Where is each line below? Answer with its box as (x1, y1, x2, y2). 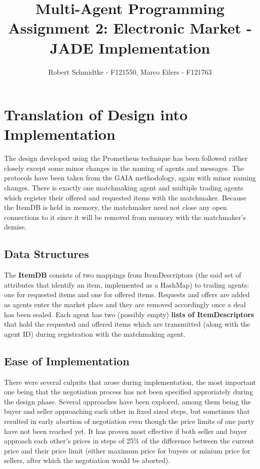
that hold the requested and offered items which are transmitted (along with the (4, 319, 250, 329)
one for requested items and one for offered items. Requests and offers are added (4, 289, 250, 300)
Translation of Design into (4, 104, 187, 125)
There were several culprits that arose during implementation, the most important (4, 376, 256, 387)
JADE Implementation (49, 37, 210, 58)
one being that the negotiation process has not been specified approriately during (4, 386, 253, 397)
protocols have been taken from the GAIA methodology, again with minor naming (4, 172, 256, 183)
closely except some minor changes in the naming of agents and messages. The (4, 162, 244, 173)
